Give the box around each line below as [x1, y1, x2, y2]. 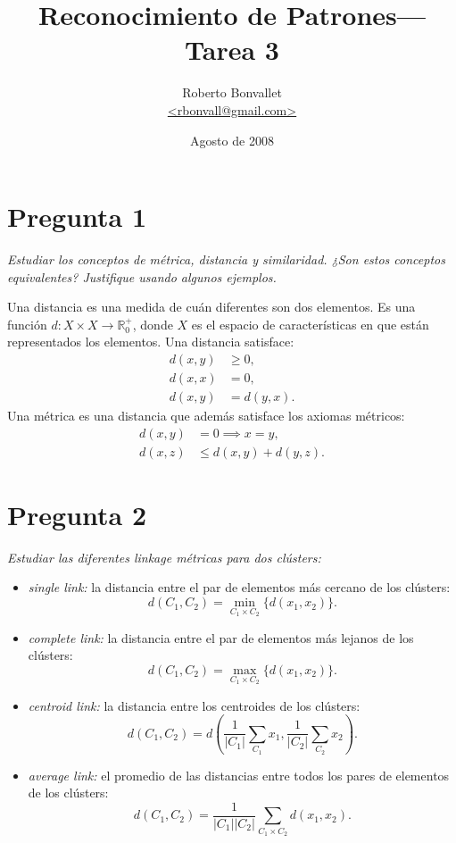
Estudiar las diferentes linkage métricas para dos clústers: [7, 547, 321, 566]
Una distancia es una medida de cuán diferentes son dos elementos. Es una [7, 297, 416, 316]
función [7, 314, 47, 333]
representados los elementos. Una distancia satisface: [7, 332, 294, 351]
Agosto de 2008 [190, 130, 274, 149]
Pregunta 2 [7, 496, 147, 532]
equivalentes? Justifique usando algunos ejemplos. [7, 267, 277, 286]
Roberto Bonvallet [182, 83, 282, 102]
